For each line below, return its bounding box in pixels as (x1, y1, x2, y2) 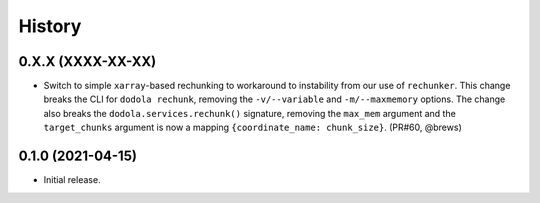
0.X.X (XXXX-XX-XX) (18, 53, 157, 70)
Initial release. (43, 174, 101, 186)
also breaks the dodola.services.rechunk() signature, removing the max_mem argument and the (43, 107, 457, 119)
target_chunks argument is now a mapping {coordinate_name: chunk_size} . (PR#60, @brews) (43, 121, 462, 134)
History (18, 15, 82, 37)
